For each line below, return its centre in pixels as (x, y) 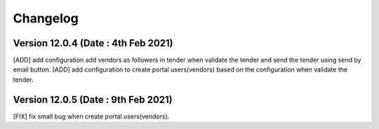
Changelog (46, 18)
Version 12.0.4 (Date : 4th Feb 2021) (93, 43)
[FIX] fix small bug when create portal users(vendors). (91, 116)
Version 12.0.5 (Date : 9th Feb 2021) (93, 99)
